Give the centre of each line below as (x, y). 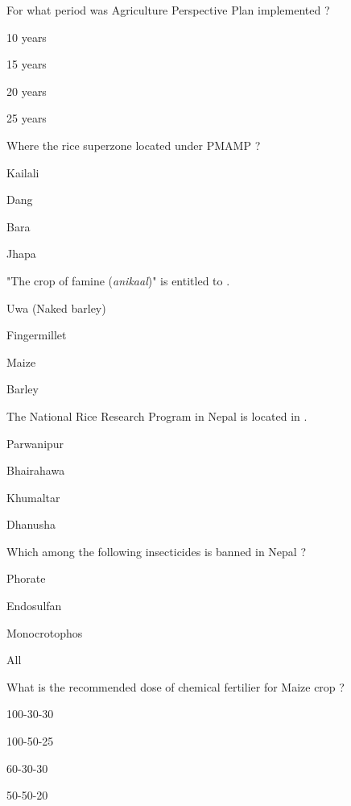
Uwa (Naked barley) (56, 307)
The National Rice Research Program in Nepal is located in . (157, 415)
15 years (27, 64)
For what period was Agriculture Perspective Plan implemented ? (168, 10)
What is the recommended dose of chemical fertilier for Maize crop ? (175, 686)
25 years (27, 118)
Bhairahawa (36, 470)
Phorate (26, 578)
